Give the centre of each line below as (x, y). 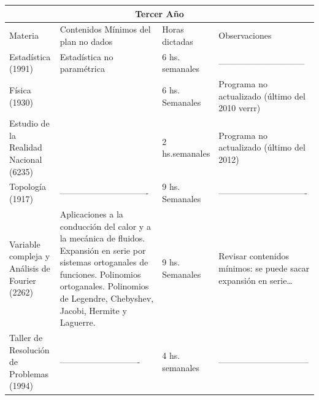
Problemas (29, 373)
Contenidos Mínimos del (105, 29)
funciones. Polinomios (100, 274)
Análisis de (30, 268)
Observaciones (245, 35)
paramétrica (82, 69)
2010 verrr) (240, 108)
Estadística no (86, 56)
